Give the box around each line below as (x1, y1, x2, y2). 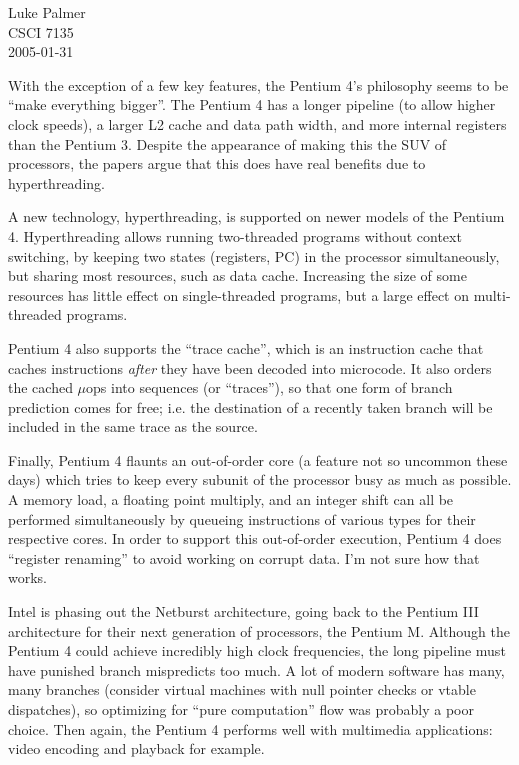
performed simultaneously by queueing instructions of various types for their (8, 508, 476, 529)
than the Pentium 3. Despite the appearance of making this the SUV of (8, 133, 447, 154)
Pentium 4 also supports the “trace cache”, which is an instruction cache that (8, 337, 484, 358)
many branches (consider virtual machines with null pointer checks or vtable (8, 679, 476, 700)
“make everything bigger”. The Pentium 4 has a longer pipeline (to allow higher (8, 94, 496, 115)
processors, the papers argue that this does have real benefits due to (8, 153, 426, 174)
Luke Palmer (8, 2, 86, 22)
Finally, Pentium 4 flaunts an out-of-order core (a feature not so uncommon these (8, 449, 508, 470)
